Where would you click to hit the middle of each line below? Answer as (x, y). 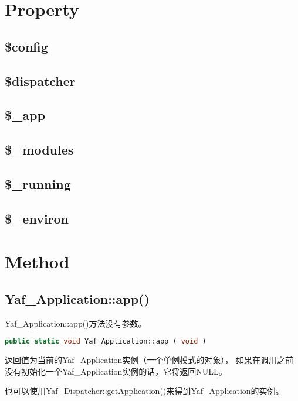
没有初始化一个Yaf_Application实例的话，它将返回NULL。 (116, 371)
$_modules (39, 150)
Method (37, 261)
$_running (38, 184)
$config (26, 46)
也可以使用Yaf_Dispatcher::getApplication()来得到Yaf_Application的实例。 (144, 391)
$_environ (37, 218)
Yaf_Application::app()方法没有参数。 (76, 323)
